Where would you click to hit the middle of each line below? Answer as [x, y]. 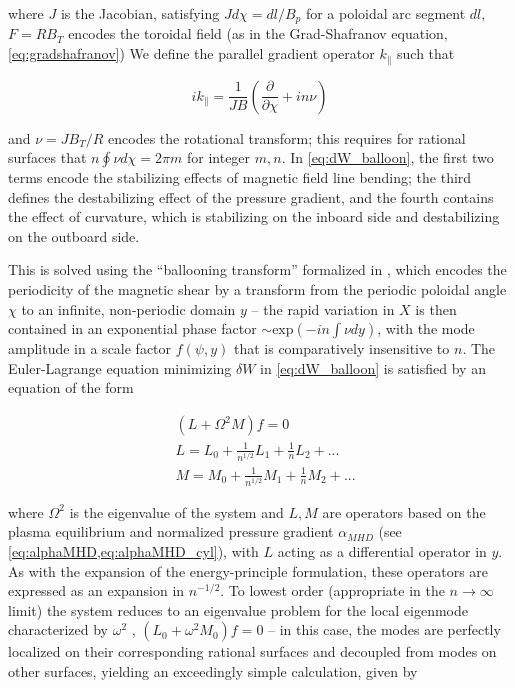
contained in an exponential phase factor [132, 328]
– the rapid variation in [323, 308]
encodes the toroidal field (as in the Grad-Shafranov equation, [258, 33]
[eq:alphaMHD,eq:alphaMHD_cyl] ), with [133, 551]
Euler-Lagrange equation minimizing [120, 367]
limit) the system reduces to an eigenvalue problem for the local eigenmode [238, 609]
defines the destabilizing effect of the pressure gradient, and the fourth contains [251, 196]
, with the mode [426, 328]
